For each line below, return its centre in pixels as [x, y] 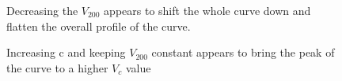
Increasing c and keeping [66, 52]
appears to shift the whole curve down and [207, 10]
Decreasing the [42, 10]
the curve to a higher [57, 67]
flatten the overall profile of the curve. [99, 26]
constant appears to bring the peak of [243, 52]
